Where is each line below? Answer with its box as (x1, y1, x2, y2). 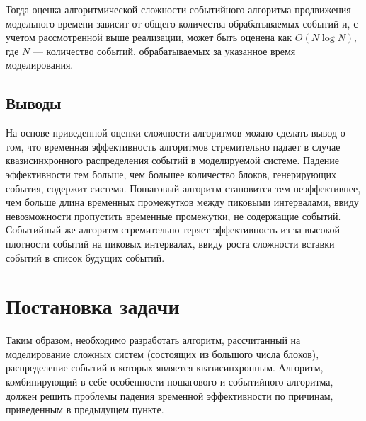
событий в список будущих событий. (6, 250, 165, 265)
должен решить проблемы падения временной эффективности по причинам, (6, 388, 333, 403)
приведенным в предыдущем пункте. (6, 402, 164, 417)
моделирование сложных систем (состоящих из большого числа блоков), (6, 346, 319, 361)
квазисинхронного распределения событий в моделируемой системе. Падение (6, 153, 339, 168)
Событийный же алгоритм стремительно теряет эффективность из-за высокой (6, 222, 341, 237)
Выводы (6, 92, 62, 114)
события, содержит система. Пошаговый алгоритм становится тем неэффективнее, (6, 180, 361, 195)
